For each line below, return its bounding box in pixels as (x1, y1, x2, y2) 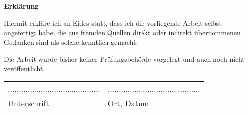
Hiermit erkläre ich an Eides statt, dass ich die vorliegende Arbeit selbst (4, 17, 222, 28)
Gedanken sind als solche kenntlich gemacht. (4, 37, 138, 47)
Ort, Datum (107, 97, 149, 109)
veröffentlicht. (4, 63, 45, 74)
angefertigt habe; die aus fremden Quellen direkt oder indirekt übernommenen (4, 27, 241, 38)
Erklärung (4, 1, 39, 11)
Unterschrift (8, 97, 49, 109)
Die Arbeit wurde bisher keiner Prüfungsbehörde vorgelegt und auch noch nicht (4, 53, 245, 64)
